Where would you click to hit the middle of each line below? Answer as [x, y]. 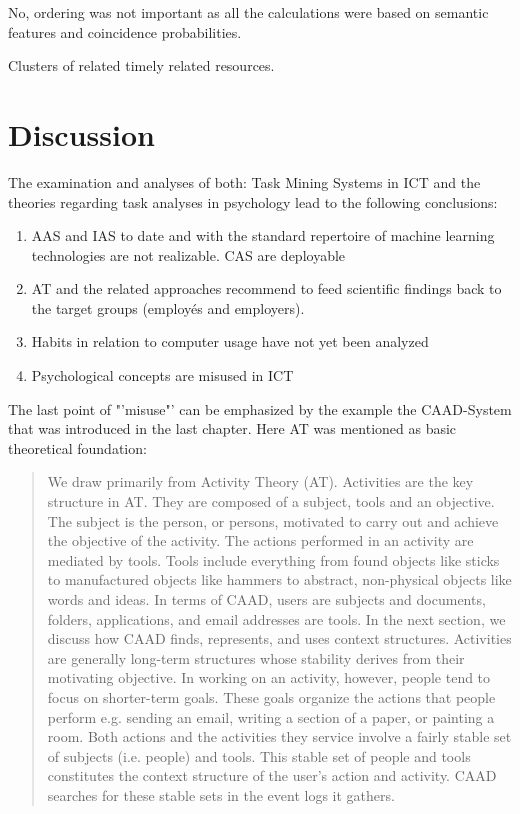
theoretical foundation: [77, 447]
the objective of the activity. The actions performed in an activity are [260, 540]
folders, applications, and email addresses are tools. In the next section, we [276, 618]
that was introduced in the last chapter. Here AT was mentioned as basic [232, 428]
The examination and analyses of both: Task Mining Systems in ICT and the [244, 181]
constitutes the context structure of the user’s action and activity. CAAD [272, 775]
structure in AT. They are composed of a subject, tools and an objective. [271, 501]
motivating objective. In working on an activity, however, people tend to [269, 677]
